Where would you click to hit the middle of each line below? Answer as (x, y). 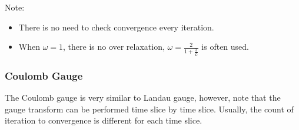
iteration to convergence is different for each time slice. (104, 120)
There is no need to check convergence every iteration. (116, 27)
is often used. (225, 47)
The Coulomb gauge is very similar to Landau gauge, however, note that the (143, 97)
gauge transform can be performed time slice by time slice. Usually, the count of (149, 109)
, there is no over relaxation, (114, 47)
